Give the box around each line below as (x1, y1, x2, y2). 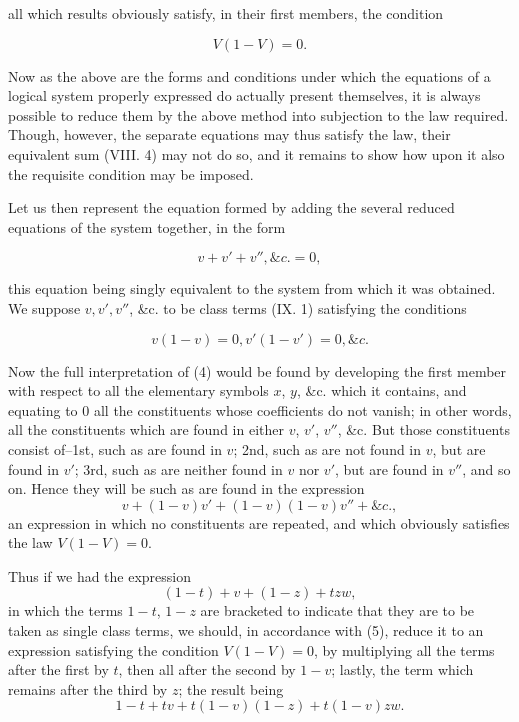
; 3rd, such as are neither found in (74, 458, 283, 479)
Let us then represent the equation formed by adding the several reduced (8, 197, 455, 218)
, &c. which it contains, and (296, 380, 467, 401)
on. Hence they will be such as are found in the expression (8, 478, 365, 499)
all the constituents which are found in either (8, 419, 284, 440)
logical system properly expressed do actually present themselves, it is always (8, 85, 481, 106)
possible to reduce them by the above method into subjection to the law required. (8, 104, 509, 125)
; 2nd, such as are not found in (233, 438, 422, 459)
